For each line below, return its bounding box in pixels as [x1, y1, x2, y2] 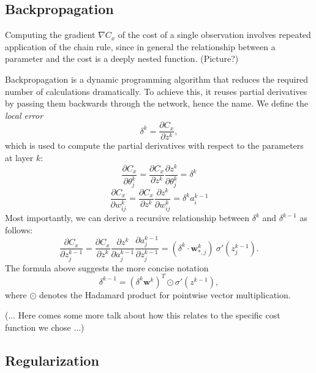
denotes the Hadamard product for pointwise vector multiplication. [39, 288, 291, 301]
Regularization [5, 350, 99, 369]
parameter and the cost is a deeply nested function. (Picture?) [5, 52, 239, 65]
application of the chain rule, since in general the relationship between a [5, 40, 276, 53]
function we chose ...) [5, 320, 85, 333]
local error [5, 108, 43, 121]
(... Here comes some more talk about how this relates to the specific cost [5, 309, 280, 322]
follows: [5, 223, 33, 236]
